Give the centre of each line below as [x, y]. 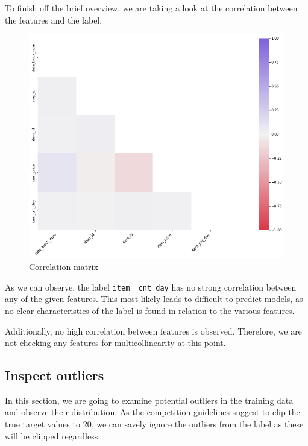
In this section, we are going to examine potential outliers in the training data [149, 400]
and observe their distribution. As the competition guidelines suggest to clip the [152, 412]
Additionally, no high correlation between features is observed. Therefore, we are [153, 331]
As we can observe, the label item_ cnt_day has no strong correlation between [151, 287]
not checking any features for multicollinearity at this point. [115, 343]
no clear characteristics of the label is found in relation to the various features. [150, 310]
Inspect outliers [55, 375]
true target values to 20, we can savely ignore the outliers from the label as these [154, 424]
